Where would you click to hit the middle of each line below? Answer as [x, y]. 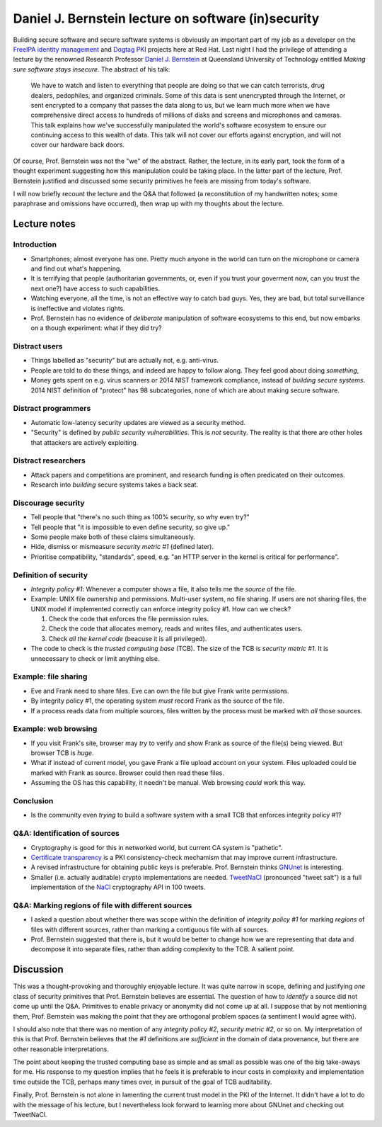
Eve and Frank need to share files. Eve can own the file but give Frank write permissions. [160, 691]
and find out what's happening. [76, 268]
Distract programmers [52, 409]
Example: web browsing [55, 729]
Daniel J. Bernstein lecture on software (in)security [166, 18]
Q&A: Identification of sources [66, 834]
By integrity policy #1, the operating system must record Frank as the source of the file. [157, 701]
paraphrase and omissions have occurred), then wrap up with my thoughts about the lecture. [149, 204]
